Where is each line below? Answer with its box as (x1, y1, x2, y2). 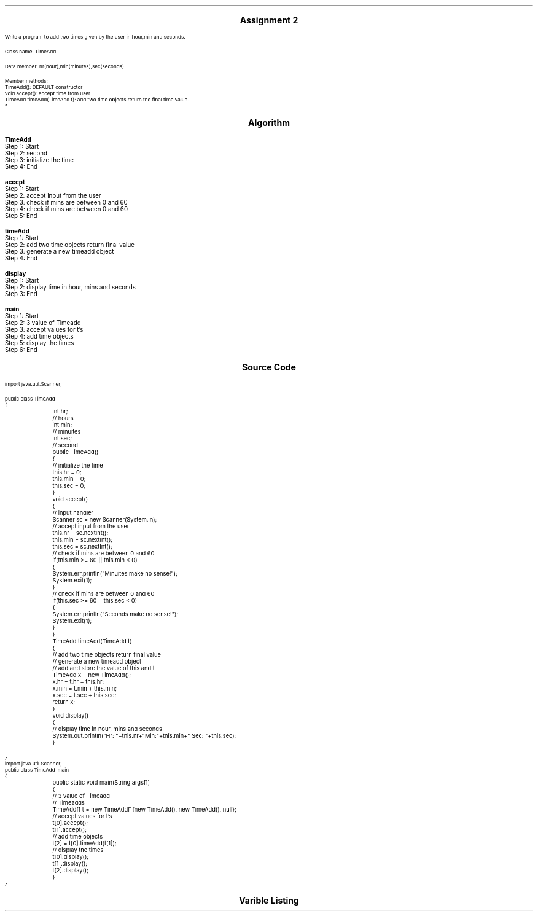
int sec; (52, 435, 72, 442)
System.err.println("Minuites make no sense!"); (52, 570, 177, 577)
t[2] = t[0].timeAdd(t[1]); (52, 840, 117, 847)
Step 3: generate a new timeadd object (5, 248, 114, 255)
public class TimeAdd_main (5, 767, 69, 773)
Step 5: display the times (5, 340, 74, 346)
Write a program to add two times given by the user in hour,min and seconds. (5, 34, 185, 40)
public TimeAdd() (52, 448, 99, 455)
